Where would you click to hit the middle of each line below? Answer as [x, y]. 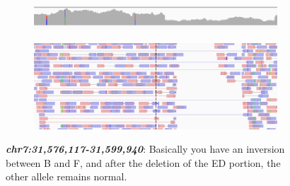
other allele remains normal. [66, 176]
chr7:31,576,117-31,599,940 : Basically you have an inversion [145, 149]
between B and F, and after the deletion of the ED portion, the [143, 162]
